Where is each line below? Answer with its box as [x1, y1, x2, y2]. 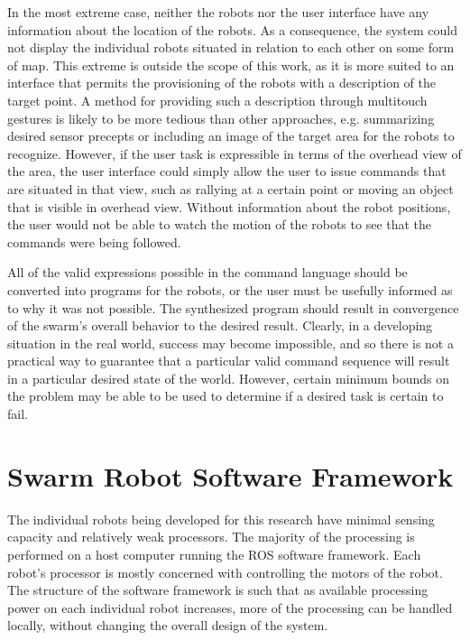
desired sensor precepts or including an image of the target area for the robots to [7, 126, 455, 145]
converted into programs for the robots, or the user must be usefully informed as [7, 280, 453, 299]
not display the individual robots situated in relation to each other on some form [7, 38, 455, 57]
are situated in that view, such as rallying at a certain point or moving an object [7, 179, 454, 198]
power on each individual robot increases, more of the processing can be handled [7, 598, 453, 617]
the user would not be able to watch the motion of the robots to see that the [7, 215, 432, 234]
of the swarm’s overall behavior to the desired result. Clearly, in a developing [7, 316, 433, 335]
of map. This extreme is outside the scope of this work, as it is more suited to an [7, 55, 455, 74]
